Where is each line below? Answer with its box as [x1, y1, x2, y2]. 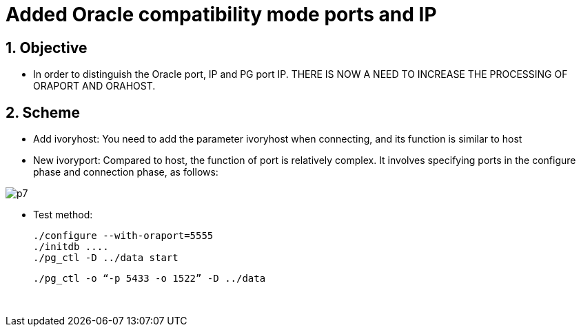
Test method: [33, 209, 93, 221]
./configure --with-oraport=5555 [33, 230, 214, 242]
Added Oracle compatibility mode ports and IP [6, 3, 437, 26]
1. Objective [6, 39, 88, 56]
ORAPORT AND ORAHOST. [33, 80, 156, 92]
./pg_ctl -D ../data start [33, 252, 179, 264]
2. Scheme [6, 103, 80, 121]
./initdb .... [33, 241, 109, 253]
